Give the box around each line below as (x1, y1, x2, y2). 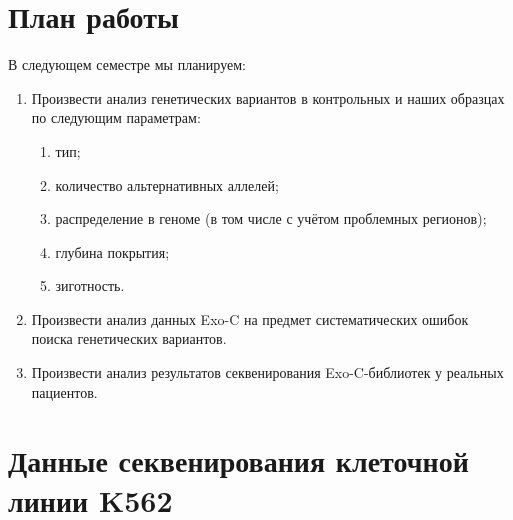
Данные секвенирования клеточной (8, 440, 469, 481)
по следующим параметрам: (31, 107, 201, 128)
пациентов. (31, 381, 98, 402)
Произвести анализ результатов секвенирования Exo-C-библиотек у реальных (31, 362, 504, 383)
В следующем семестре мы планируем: (8, 54, 246, 75)
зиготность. (55, 275, 125, 296)
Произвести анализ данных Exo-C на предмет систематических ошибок (31, 308, 469, 329)
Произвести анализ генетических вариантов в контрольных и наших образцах (31, 87, 505, 108)
